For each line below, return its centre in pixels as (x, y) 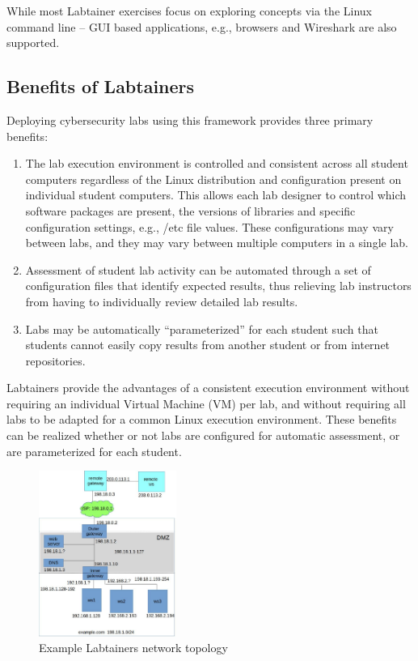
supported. (33, 43)
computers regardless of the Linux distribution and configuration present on (213, 179)
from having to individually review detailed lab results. (162, 301)
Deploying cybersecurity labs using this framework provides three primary (190, 119)
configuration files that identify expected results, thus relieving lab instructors (218, 286)
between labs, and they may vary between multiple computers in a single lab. (217, 243)
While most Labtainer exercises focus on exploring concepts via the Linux (189, 11)
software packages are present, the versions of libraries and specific (190, 210)
